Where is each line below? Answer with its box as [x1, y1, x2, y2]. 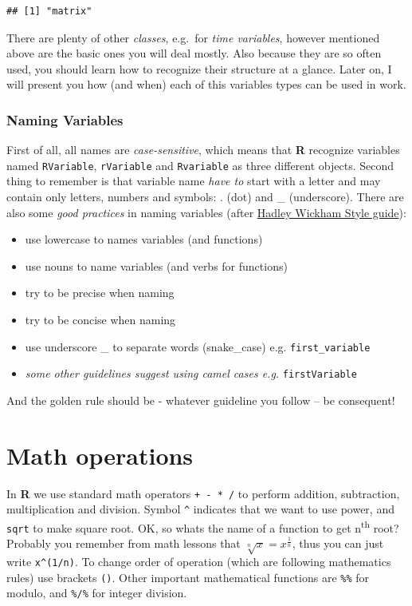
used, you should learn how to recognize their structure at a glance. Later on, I [6, 60, 392, 77]
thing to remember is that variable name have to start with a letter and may [6, 172, 381, 189]
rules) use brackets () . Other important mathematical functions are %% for [6, 568, 370, 585]
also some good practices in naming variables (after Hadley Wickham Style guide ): [6, 204, 406, 220]
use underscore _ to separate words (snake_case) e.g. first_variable [25, 338, 371, 354]
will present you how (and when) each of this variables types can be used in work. [6, 76, 406, 93]
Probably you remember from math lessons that [6, 535, 241, 552]
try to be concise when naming [25, 311, 176, 327]
